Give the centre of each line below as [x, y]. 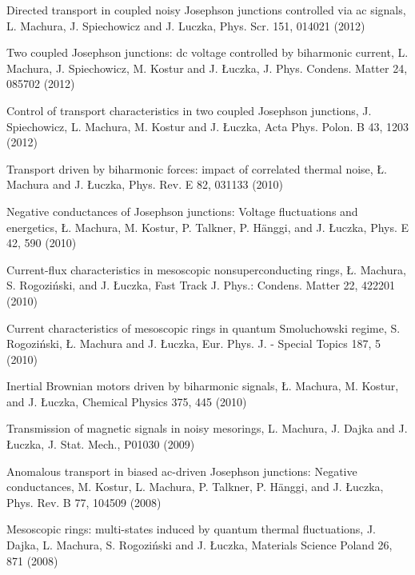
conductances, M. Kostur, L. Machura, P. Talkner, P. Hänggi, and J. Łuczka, [195, 487]
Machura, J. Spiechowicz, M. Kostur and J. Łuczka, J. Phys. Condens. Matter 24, [207, 68]
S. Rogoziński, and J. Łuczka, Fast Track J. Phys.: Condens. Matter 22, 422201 [201, 285]
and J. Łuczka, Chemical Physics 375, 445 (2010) [127, 401]
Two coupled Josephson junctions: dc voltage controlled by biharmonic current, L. [207, 52]
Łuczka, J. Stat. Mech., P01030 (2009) [101, 444]
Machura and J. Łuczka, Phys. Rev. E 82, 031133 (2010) [145, 184]
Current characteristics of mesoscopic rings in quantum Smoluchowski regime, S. [204, 327]
